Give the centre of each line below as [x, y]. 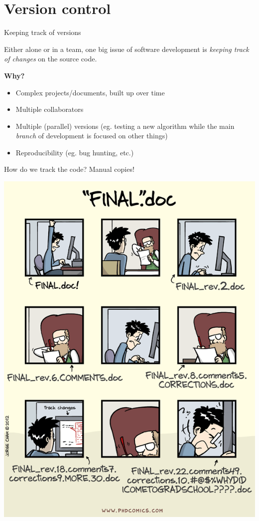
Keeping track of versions [43, 32]
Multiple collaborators [50, 109]
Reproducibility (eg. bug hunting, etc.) [75, 152]
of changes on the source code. [51, 59]
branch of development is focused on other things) [92, 136]
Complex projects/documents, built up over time [90, 92]
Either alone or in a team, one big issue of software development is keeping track [127, 49]
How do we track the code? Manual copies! [69, 169]
